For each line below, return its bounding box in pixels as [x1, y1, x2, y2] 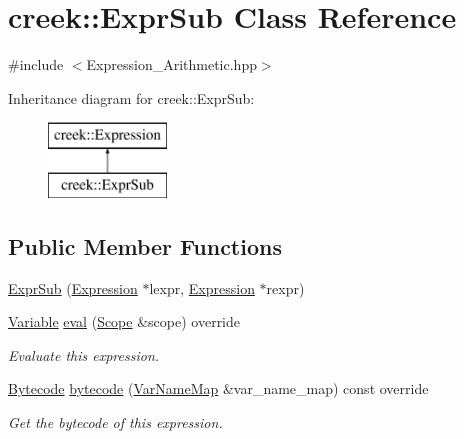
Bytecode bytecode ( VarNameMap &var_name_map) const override [8, 378, 429, 399]
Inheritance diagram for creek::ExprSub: [8, 87, 255, 108]
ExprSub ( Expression [8, 277, 138, 298]
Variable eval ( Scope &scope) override [8, 311, 241, 332]
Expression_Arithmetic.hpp [86, 54, 257, 75]
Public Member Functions [8, 230, 282, 261]
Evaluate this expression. [8, 344, 160, 365]
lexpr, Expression [149, 277, 255, 298]
